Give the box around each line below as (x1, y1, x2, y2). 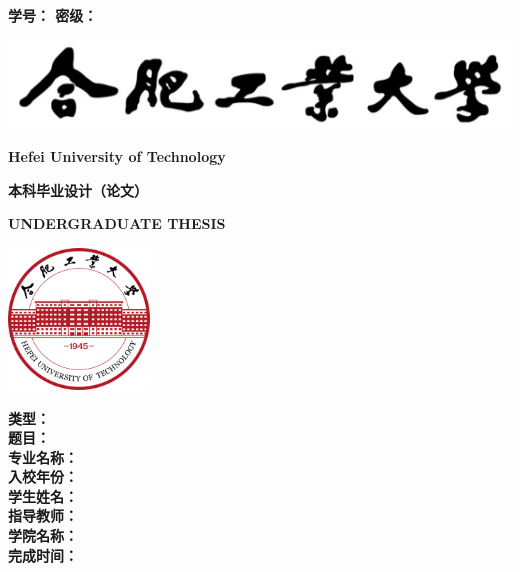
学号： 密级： (8, 5, 98, 25)
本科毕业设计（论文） (8, 179, 148, 200)
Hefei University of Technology (8, 146, 226, 167)
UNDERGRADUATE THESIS (8, 213, 226, 234)
